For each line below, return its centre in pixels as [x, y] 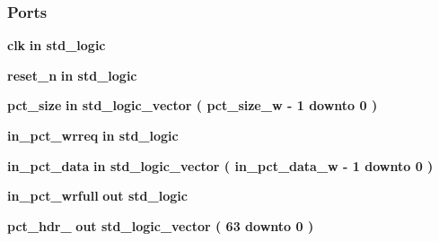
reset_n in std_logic [72, 75]
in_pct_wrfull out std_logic [97, 196]
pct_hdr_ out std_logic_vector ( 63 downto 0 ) [161, 225]
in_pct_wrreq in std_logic [93, 135]
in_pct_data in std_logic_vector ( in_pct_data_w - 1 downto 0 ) [220, 165]
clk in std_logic [57, 45]
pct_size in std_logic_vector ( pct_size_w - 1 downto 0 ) [193, 105]
